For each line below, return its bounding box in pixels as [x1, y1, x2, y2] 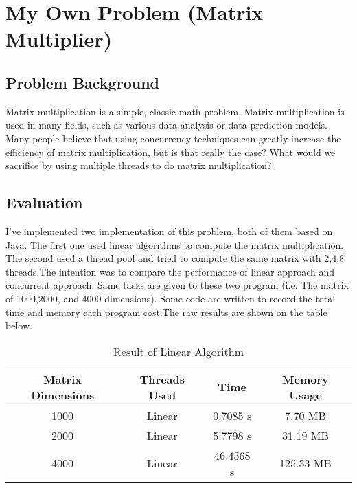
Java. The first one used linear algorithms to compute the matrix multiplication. [5, 237, 344, 252]
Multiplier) [5, 25, 113, 53]
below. [5, 318, 32, 333]
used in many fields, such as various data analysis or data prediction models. [5, 118, 327, 132]
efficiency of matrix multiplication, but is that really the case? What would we [5, 144, 336, 159]
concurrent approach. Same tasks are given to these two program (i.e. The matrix [5, 278, 349, 292]
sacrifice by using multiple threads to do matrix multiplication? [5, 158, 272, 173]
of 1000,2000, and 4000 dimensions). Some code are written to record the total [5, 291, 336, 305]
